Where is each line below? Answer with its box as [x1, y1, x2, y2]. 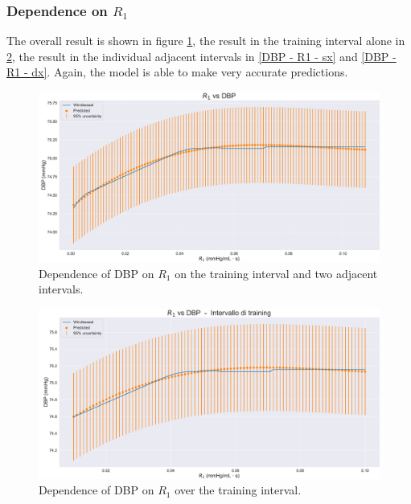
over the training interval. [175, 481, 302, 498]
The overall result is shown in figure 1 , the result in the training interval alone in [6, 32, 405, 49]
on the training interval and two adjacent [175, 264, 378, 281]
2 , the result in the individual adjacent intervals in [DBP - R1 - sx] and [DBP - [6, 47, 397, 64]
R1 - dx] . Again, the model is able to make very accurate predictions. [6, 64, 348, 80]
